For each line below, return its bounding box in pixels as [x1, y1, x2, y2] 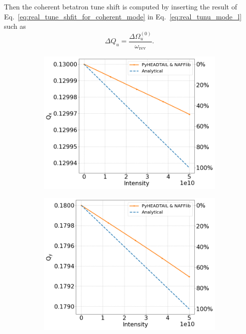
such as [4, 21, 26, 31]
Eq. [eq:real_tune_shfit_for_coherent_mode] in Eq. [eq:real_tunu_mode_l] [4, 11, 242, 21]
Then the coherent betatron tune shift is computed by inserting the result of [4, 1, 237, 11]
